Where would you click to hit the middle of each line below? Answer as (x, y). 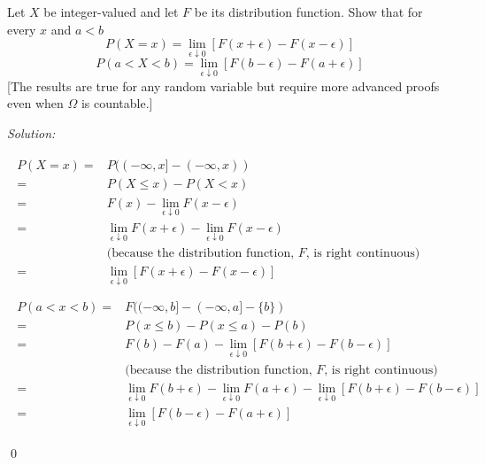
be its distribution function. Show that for (308, 12)
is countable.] (117, 103)
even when (35, 103)
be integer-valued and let (111, 12)
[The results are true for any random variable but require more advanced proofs (223, 85)
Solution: (31, 132)
